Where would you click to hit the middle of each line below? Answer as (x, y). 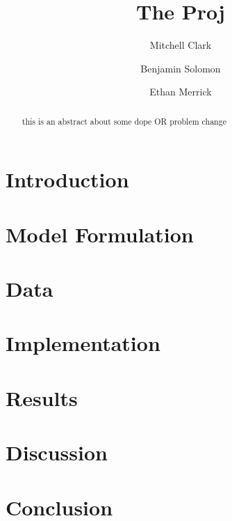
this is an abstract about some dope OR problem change (124, 121)
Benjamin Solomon (181, 68)
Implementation (83, 343)
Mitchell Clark (181, 45)
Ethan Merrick (181, 92)
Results (42, 397)
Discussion (57, 452)
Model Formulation (100, 234)
